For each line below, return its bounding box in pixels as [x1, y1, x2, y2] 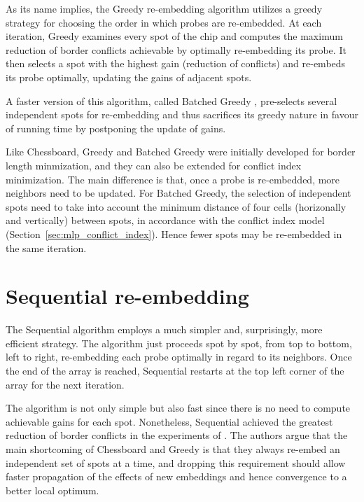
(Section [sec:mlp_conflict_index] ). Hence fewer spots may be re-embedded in [6, 226, 342, 241]
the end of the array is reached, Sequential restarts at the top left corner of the [6, 363, 344, 377]
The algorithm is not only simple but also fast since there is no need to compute [6, 400, 351, 415]
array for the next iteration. [6, 377, 125, 391]
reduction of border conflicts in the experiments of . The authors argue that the [6, 428, 348, 442]
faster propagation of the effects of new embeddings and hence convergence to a [6, 469, 347, 484]
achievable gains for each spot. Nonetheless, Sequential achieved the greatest [6, 414, 333, 428]
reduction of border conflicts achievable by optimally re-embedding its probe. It [6, 42, 346, 57]
